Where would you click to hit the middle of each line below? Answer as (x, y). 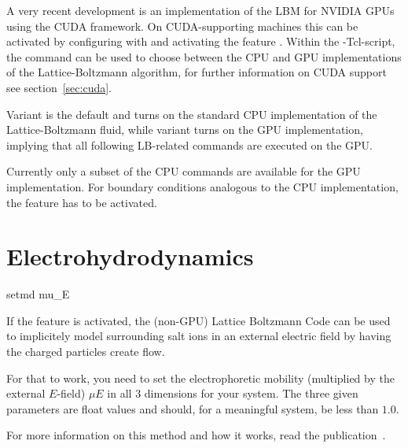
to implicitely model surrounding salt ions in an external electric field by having (199, 336)
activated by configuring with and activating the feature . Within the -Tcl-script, (201, 41)
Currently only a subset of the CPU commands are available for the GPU (184, 171)
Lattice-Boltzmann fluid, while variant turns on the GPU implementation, (185, 130)
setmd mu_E (38, 294)
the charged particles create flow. (86, 352)
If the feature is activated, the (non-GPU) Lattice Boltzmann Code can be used (198, 320)
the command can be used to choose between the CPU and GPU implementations (204, 56)
